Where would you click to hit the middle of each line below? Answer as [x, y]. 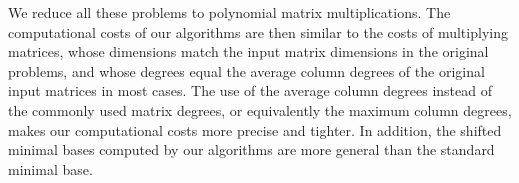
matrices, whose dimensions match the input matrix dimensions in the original [248, 51]
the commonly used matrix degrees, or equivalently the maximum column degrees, [260, 109]
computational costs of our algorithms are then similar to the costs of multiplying [258, 31]
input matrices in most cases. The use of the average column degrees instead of [250, 90]
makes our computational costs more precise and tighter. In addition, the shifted [255, 129]
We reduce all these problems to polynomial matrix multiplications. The [229, 12]
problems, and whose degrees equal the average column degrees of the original [246, 70]
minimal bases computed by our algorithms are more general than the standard [251, 149]
